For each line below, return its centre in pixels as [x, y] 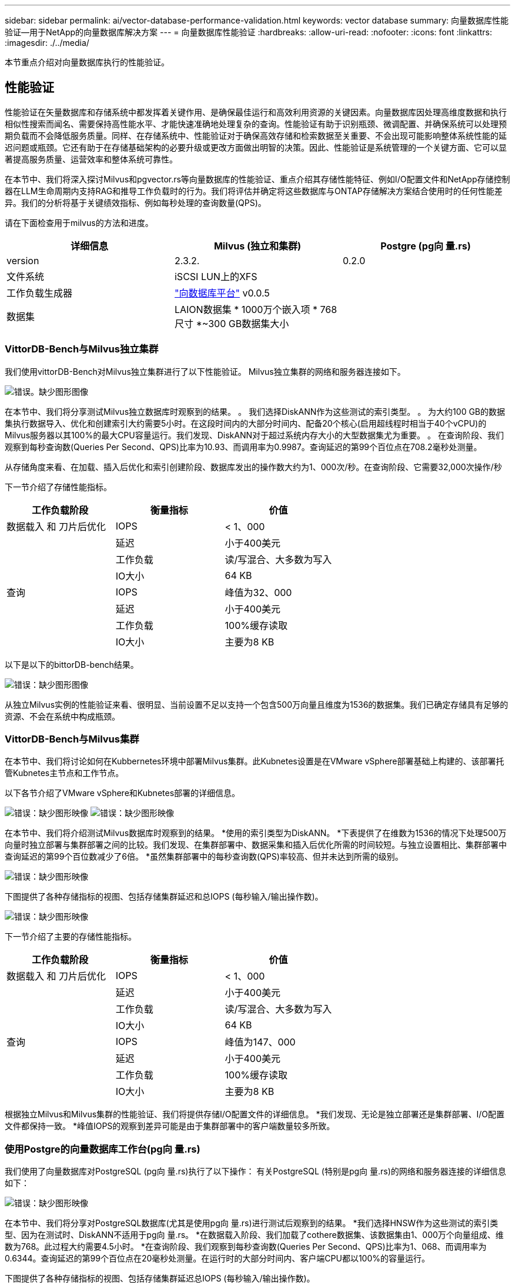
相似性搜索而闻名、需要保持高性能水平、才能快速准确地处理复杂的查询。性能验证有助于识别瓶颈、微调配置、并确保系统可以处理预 [256, 124]
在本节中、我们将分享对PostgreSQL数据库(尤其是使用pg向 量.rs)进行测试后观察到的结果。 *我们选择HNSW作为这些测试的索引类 [252, 1223]
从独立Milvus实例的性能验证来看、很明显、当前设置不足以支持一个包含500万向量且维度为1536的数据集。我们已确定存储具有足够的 [257, 704]
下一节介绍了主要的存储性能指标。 [71, 937]
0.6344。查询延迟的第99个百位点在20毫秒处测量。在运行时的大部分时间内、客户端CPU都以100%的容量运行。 [217, 1259]
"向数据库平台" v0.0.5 [222, 293]
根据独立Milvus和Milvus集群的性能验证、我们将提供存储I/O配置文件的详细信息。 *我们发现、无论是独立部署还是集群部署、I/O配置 [255, 1114]
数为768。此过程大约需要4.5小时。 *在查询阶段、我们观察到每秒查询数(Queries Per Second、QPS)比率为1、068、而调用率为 [246, 1247]
